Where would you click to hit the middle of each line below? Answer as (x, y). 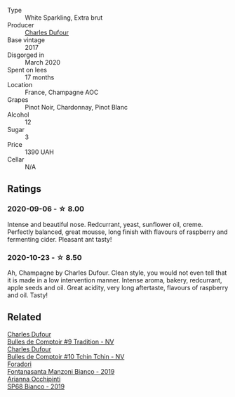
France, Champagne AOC (62, 92)
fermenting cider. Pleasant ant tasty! (60, 239)
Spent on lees (27, 70)
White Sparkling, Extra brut (64, 18)
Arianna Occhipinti (34, 379)
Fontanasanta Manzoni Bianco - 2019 (61, 371)
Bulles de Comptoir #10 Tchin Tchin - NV (66, 356)
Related (25, 317)
